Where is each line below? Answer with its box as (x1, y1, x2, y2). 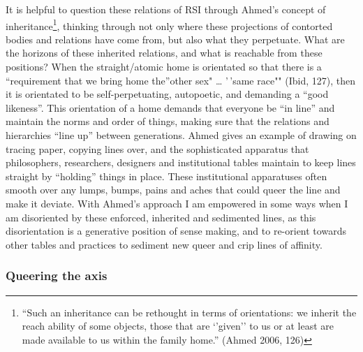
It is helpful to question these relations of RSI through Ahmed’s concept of (6, 2, 326, 16)
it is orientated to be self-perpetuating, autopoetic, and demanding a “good (6, 87, 329, 101)
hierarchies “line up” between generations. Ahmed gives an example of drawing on (6, 128, 357, 142)
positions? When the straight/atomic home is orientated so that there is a (6, 59, 322, 74)
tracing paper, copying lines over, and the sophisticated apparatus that (6, 141, 309, 156)
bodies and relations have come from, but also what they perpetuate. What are (6, 31, 345, 46)
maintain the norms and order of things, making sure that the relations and (6, 114, 329, 129)
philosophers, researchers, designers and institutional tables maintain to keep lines (6, 155, 356, 170)
